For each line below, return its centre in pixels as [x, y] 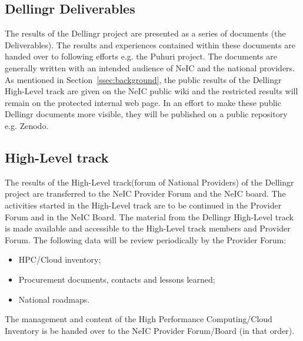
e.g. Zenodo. [27, 125]
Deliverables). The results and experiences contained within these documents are [150, 44]
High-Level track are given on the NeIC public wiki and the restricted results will [151, 91]
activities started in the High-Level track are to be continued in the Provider [143, 205]
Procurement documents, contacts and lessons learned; [117, 279]
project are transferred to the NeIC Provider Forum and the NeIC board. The [145, 193]
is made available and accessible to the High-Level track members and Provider [148, 228]
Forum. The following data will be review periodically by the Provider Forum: [146, 239]
